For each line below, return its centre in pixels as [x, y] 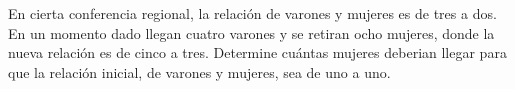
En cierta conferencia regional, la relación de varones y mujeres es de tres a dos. [252, 13]
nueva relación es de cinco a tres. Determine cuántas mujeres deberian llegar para [257, 52]
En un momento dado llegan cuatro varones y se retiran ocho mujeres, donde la [251, 32]
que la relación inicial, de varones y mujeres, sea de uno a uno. [199, 71]
